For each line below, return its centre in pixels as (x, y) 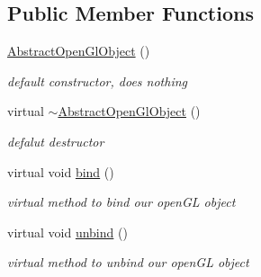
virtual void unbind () (67, 232)
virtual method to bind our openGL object (121, 202)
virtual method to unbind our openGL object (128, 262)
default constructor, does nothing (98, 80)
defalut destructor (56, 141)
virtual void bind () (61, 171)
